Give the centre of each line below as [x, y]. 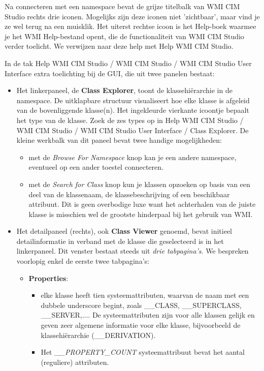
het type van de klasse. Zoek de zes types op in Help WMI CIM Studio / [130, 120]
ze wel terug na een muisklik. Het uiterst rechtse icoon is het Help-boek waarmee [130, 26]
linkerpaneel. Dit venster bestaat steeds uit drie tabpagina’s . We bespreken [133, 251]
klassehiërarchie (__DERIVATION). [98, 335]
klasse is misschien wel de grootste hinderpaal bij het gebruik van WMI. [141, 214]
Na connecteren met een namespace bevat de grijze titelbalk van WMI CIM [122, 6]
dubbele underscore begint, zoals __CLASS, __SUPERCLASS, [141, 305]
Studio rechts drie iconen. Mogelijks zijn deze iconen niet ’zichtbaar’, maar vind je [132, 16]
